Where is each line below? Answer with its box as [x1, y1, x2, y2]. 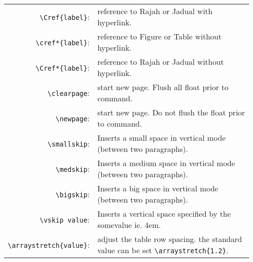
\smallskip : [47, 137, 90, 149]
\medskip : [55, 163, 90, 174]
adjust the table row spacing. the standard [97, 233, 242, 244]
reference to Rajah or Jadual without [97, 56, 224, 67]
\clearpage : [47, 87, 90, 98]
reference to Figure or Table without [97, 31, 222, 42]
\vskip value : [39, 213, 90, 225]
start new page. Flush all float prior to [97, 81, 229, 93]
